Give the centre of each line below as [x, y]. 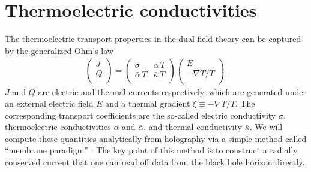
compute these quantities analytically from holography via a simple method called [156, 138]
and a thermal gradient [148, 103]
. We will [266, 127]
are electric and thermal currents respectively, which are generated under [172, 91]
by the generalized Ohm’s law [59, 50]
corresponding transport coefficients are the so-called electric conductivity [140, 115]
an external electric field [49, 103]
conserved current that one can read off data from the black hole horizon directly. [155, 162]
